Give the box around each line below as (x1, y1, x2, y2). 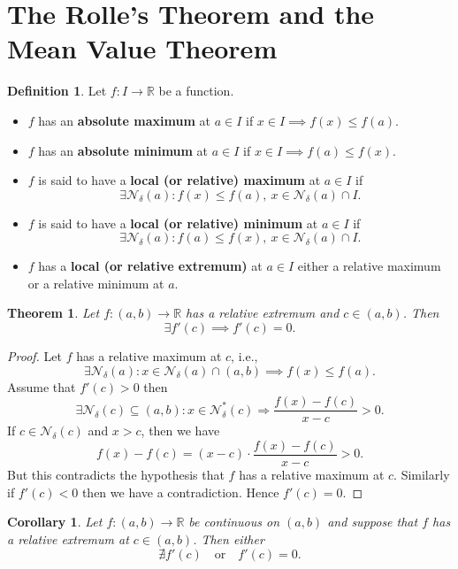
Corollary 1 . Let (7, 512, 103, 531)
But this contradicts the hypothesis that (7, 465, 225, 483)
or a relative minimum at (27, 273, 164, 292)
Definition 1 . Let (7, 81, 107, 100)
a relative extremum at (7, 529, 129, 548)
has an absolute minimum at (38, 141, 209, 159)
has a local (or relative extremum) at (38, 257, 263, 275)
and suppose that (327, 512, 418, 531)
